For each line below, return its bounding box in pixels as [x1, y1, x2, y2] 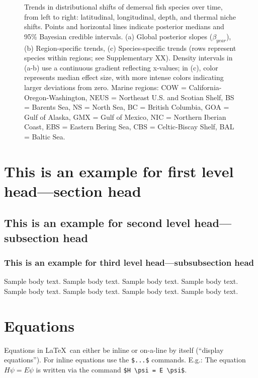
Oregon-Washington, [24, 92, 88, 102]
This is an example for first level [4, 161, 234, 181]
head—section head [4, 180, 141, 201]
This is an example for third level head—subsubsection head [4, 256, 254, 269]
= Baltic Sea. [24, 131, 65, 141]
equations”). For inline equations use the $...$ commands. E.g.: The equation [4, 354, 246, 365]
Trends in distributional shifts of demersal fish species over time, [24, 2, 223, 12]
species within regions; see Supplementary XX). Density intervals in [24, 52, 233, 63]
